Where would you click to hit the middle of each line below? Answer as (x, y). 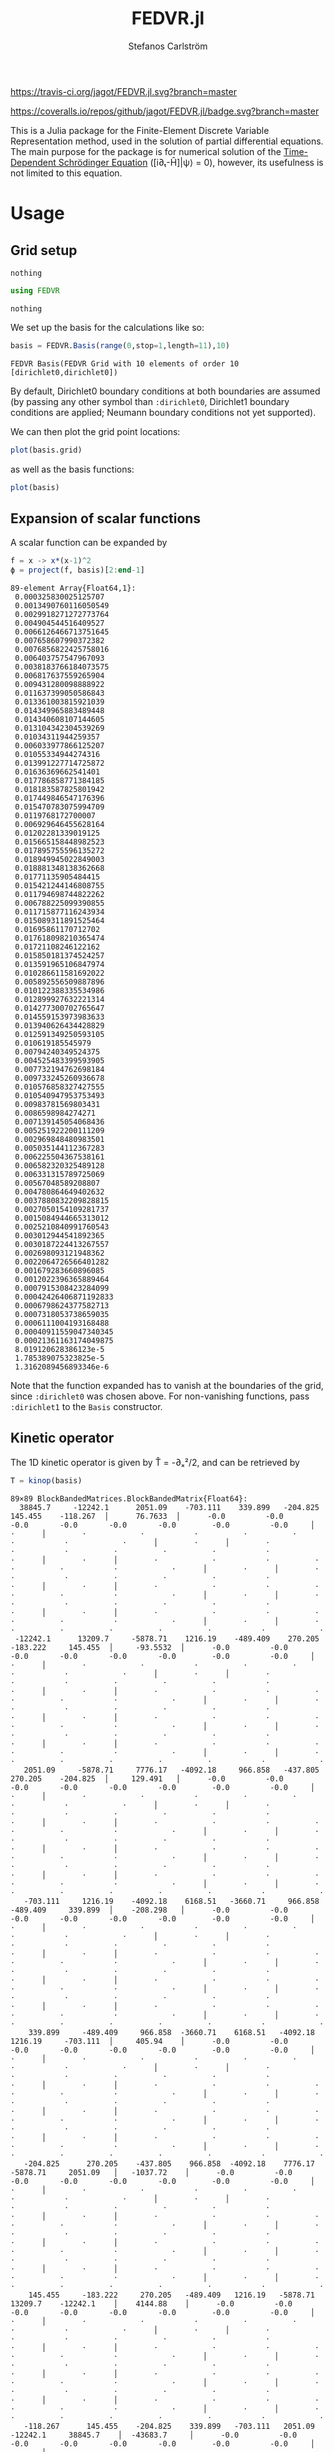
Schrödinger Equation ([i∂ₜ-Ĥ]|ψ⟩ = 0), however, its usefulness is (191, 162)
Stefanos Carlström (168, 46)
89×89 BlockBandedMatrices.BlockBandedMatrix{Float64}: (129, 1498)
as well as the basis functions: (72, 469)
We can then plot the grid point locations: (95, 431)
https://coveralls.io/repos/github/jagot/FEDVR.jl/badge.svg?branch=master (165, 111)
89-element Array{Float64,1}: (73, 588)
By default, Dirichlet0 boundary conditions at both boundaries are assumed (165, 391)
